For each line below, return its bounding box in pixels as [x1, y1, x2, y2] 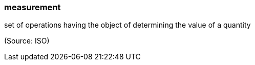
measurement [4, 2, 61, 12]
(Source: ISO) [4, 36, 50, 46]
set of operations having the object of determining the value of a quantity [4, 20, 251, 30]
